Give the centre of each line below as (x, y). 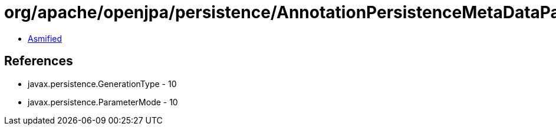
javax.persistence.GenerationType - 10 (102, 84)
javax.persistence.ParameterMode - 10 (103, 102)
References (39, 61)
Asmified (45, 38)
